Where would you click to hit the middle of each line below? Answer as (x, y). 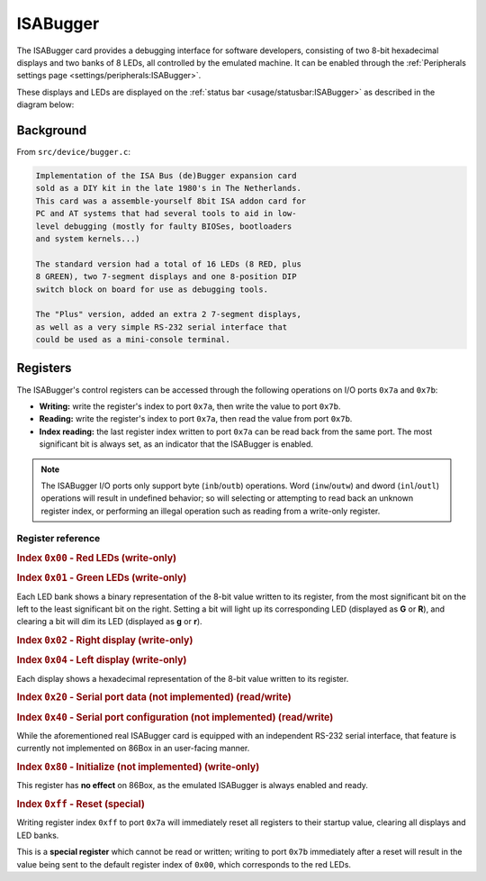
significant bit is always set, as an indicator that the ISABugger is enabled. (176, 444)
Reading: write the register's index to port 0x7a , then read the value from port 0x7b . (196, 419)
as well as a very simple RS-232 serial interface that (162, 327)
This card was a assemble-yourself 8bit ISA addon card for (171, 201)
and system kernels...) (88, 238)
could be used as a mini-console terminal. (133, 340)
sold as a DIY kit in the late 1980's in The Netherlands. (168, 188)
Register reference (58, 539)
